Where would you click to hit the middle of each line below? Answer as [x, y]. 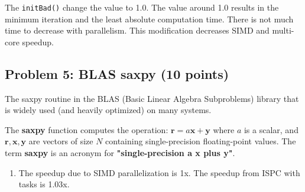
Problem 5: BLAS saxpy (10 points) [117, 73]
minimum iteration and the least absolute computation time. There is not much [149, 19]
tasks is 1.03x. [44, 184]
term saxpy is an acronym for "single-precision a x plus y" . [120, 153]
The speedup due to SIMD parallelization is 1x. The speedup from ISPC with [159, 172]
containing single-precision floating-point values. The [201, 141]
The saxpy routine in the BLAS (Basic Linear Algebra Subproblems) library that [152, 98]
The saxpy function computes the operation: [87, 129]
